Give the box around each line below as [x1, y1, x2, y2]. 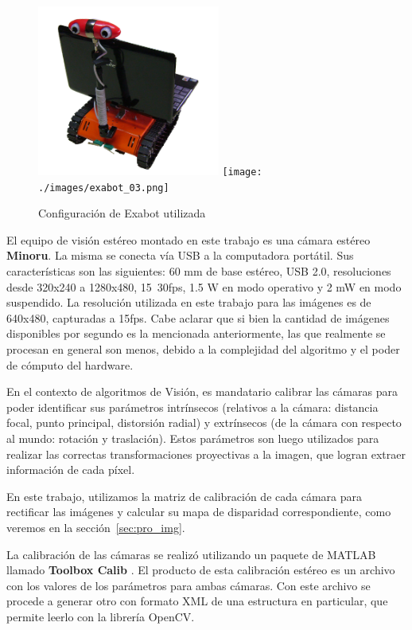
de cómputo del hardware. [6, 356, 134, 373]
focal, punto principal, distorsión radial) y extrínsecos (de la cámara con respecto [6, 414, 402, 431]
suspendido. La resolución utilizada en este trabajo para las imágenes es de [6, 294, 371, 311]
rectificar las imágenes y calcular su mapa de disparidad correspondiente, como [6, 503, 391, 520]
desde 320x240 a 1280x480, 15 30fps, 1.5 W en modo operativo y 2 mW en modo [6, 278, 402, 295]
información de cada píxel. [6, 461, 135, 478]
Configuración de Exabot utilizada [38, 205, 206, 221]
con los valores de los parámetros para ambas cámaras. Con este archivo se [6, 577, 371, 593]
